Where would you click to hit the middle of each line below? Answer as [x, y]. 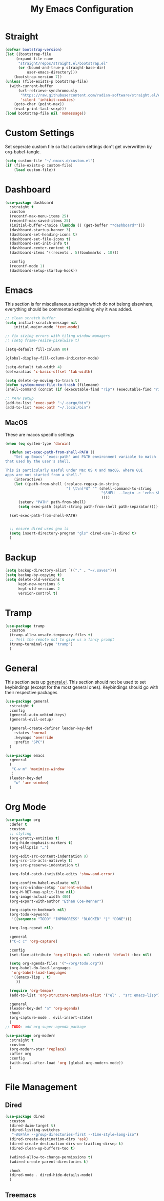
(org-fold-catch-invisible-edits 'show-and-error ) [62, 874]
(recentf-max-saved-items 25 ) [40, 221]
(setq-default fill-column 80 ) [37, 349]
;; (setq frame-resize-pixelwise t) [42, 341]
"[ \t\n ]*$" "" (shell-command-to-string [109, 488]
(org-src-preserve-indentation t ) [44, 865]
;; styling [20, 834]
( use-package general [27, 701]
